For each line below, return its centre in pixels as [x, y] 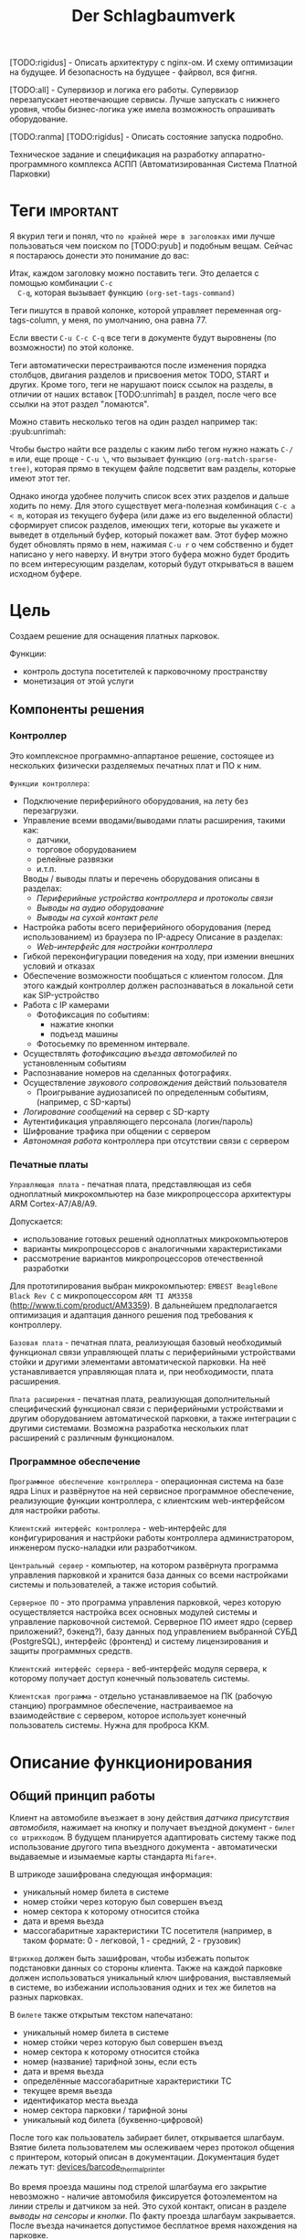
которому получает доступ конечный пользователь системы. [130, 1679]
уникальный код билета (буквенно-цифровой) [113, 2120]
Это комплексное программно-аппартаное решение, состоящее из [142, 756]
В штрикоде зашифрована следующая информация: [111, 1874]
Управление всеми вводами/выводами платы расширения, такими [154, 820]
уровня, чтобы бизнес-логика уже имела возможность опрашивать [142, 110]
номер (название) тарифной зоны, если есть [110, 2062]
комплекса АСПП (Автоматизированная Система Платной [183, 165]
